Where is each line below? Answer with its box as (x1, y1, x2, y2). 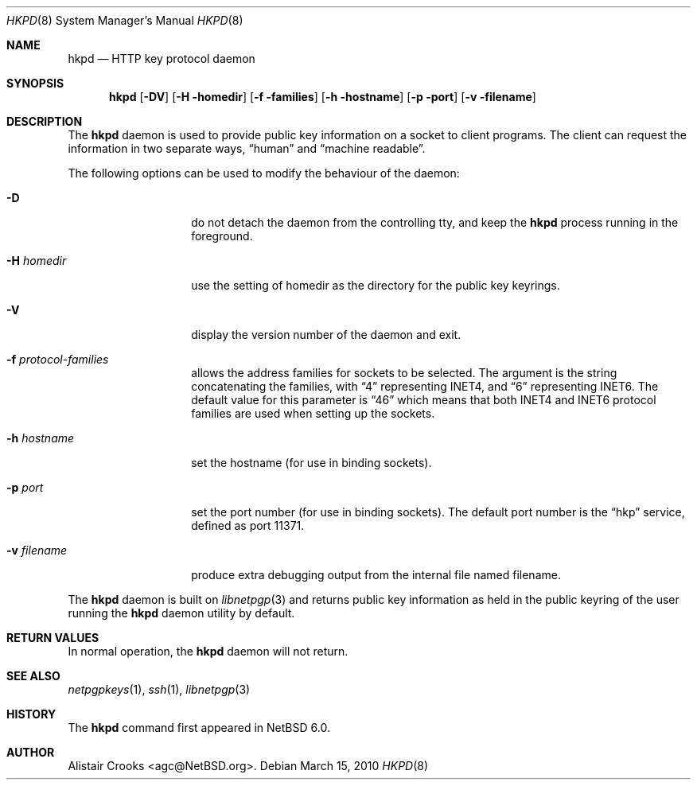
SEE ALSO (6, 669, 60, 683)
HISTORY (6, 707, 56, 721)
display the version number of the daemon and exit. (191, 328, 461, 341)
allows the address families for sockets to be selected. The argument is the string (191, 366, 617, 379)
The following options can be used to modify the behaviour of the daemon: (68, 166, 460, 180)
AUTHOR (6, 745, 55, 759)
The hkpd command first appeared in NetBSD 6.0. (68, 721, 330, 734)
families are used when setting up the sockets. (191, 407, 435, 420)
